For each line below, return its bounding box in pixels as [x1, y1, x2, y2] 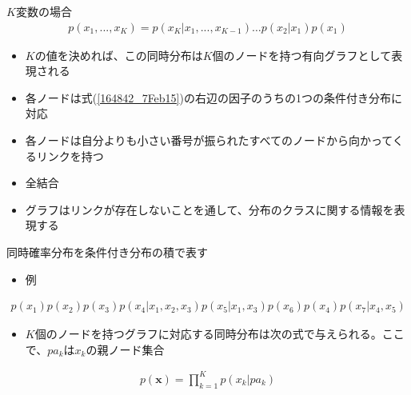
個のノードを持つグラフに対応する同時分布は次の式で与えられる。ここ [34, 325, 405, 342]
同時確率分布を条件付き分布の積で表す [6, 243, 208, 260]
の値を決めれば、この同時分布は [34, 46, 203, 63]
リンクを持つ [36, 147, 104, 164]
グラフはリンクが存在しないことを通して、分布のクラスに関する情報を [25, 201, 394, 217]
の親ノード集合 [86, 341, 165, 357]
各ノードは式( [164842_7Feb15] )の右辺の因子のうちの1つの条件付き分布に [25, 89, 402, 106]
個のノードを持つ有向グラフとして [212, 46, 392, 63]
